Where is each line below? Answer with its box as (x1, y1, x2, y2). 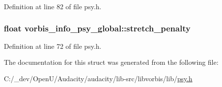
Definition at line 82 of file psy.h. (4, 1, 101, 11)
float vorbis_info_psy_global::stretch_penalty (4, 22, 190, 34)
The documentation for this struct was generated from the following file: (4, 57, 219, 67)
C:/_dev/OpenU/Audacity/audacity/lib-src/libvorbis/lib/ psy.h (4, 73, 192, 83)
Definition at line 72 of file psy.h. (4, 41, 101, 51)
